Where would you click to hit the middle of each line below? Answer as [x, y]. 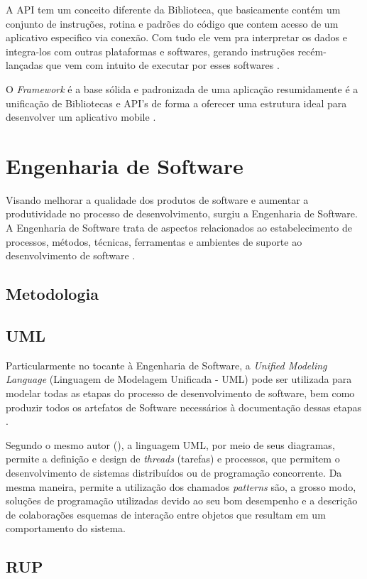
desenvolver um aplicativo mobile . [81, 117]
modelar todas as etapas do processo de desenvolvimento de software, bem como [180, 393]
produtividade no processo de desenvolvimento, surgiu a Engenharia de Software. [182, 213]
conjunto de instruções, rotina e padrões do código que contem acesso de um [172, 23]
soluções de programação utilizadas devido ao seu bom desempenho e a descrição [182, 500]
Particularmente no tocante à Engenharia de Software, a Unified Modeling [166, 365]
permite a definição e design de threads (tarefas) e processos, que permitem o [173, 459]
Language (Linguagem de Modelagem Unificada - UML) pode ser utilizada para [179, 379]
